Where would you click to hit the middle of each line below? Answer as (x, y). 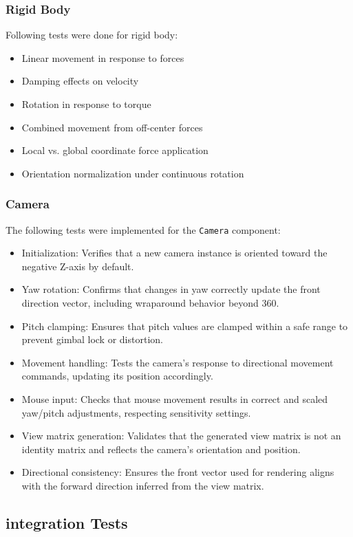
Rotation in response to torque (86, 104)
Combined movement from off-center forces (112, 127)
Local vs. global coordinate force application (115, 150)
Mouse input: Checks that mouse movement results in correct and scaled (175, 399)
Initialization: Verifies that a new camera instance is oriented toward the (174, 253)
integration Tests (67, 522)
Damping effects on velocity (80, 81)
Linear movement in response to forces (103, 57)
